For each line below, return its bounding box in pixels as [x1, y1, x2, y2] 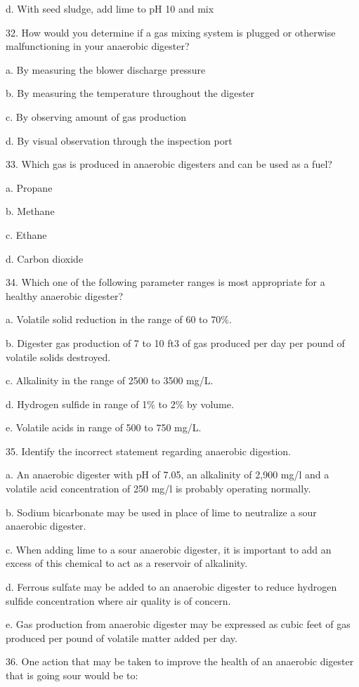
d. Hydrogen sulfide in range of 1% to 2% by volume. [6, 396, 234, 411]
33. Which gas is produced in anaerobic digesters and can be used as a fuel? [6, 157, 332, 171]
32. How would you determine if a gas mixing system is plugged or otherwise [6, 25, 336, 39]
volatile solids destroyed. [6, 349, 111, 364]
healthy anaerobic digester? [6, 288, 123, 303]
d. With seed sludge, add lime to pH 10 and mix [6, 1, 214, 15]
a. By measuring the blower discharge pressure [6, 62, 206, 77]
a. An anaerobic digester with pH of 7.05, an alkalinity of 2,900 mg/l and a [6, 467, 329, 482]
